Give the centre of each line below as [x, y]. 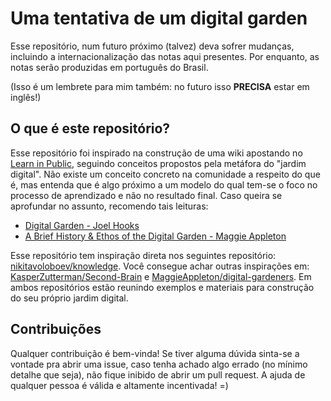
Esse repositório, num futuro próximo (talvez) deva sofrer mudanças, [152, 46]
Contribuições [56, 329]
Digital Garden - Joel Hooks [82, 225]
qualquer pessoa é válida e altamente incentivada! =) [119, 385]
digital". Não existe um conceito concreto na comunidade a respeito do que [165, 174]
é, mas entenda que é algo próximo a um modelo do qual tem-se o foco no [164, 184]
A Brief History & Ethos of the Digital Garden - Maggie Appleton [155, 236]
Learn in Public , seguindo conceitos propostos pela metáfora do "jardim [158, 163]
